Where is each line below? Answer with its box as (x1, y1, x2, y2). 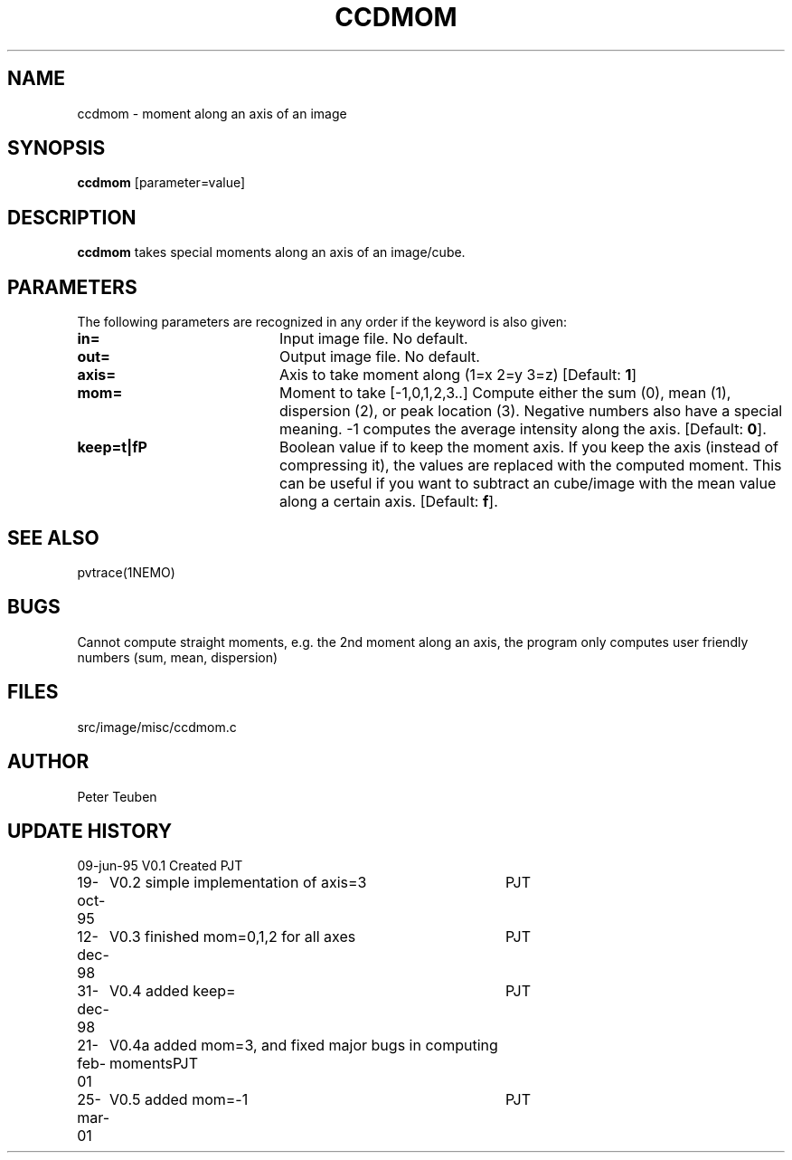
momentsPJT (108, 1054, 199, 1073)
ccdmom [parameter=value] (77, 175, 246, 191)
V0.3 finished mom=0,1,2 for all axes (108, 927, 356, 946)
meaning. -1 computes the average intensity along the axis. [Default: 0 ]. (278, 420, 767, 439)
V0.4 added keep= (108, 982, 236, 1001)
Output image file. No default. (278, 347, 480, 366)
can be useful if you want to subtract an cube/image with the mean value (278, 474, 777, 493)
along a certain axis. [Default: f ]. (278, 492, 498, 511)
